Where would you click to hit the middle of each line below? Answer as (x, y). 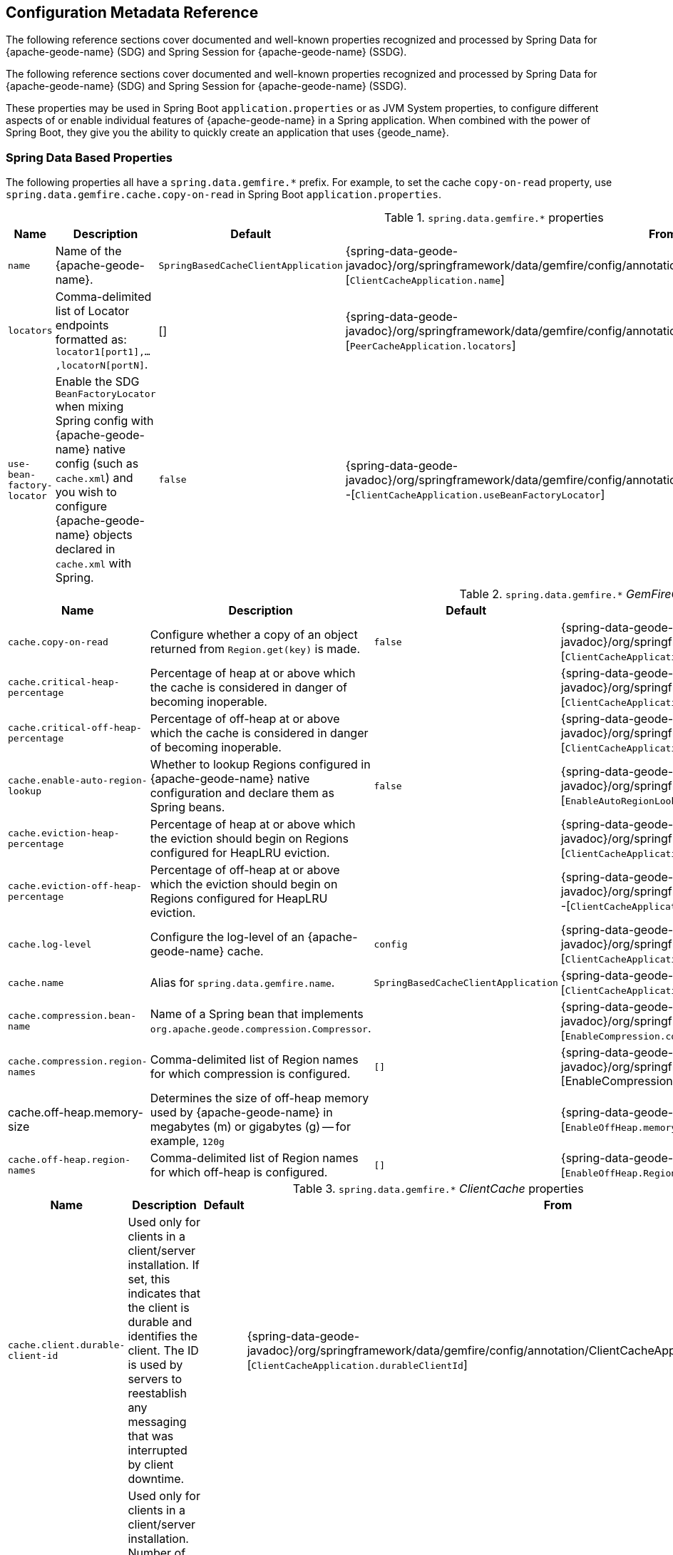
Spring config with (104, 421)
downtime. (156, 1479)
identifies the (163, 1336)
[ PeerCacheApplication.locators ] (431, 345)
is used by (155, 1365)
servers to (155, 1379)
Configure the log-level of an (227, 937)
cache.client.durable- (67, 1345)
